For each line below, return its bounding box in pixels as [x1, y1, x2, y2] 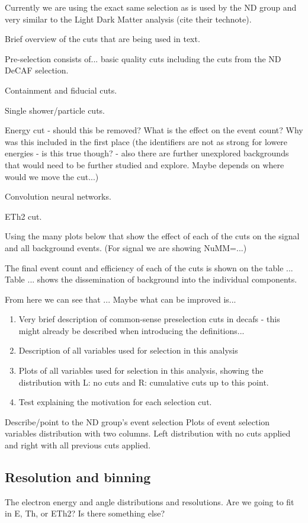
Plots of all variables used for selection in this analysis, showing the [18, 364, 264, 377]
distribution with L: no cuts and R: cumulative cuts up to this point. [18, 376, 269, 388]
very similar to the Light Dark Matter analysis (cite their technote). [5, 12, 252, 25]
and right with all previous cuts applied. [5, 439, 151, 451]
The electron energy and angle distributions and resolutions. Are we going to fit [5, 495, 294, 508]
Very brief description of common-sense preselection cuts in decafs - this [18, 313, 280, 325]
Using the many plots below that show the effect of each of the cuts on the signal [5, 230, 300, 242]
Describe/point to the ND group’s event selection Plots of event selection [5, 415, 270, 428]
